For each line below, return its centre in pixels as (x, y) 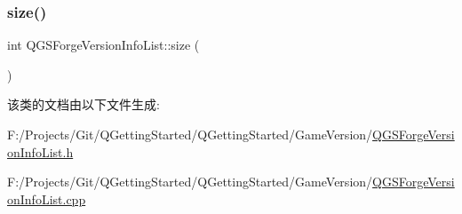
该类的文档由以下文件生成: (84, 104)
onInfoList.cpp (47, 198)
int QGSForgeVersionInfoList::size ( (104, 45)
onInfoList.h (40, 151)
